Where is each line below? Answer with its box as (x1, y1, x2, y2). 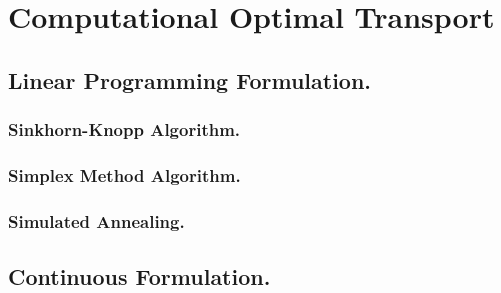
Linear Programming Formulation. (8, 64, 372, 95)
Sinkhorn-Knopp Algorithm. (8, 117, 241, 142)
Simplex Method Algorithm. (8, 162, 241, 187)
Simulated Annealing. (8, 208, 185, 233)
